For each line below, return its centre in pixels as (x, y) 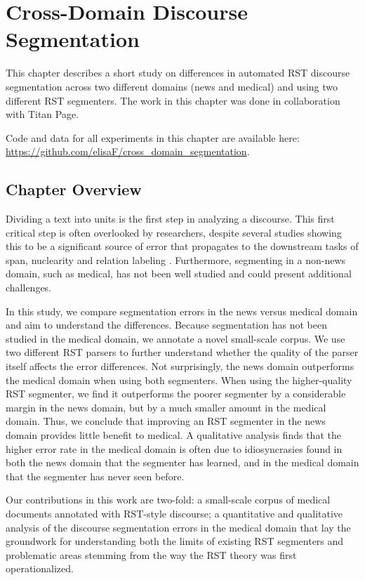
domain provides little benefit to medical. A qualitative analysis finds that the (173, 434)
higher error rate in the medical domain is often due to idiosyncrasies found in (174, 448)
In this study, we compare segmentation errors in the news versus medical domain (182, 311)
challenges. (29, 288)
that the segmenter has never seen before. (95, 476)
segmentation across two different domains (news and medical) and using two (172, 86)
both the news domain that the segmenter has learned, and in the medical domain (182, 462)
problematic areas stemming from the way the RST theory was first (151, 554)
